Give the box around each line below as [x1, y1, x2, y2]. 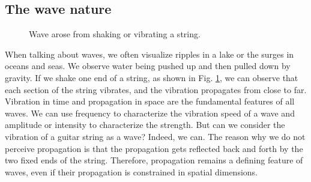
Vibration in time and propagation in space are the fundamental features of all [5, 95, 295, 108]
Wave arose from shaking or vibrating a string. [29, 28, 201, 40]
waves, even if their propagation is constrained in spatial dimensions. [5, 165, 258, 178]
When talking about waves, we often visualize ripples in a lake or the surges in [5, 47, 294, 60]
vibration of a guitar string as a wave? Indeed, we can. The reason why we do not [5, 130, 306, 142]
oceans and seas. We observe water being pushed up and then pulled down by [5, 59, 291, 72]
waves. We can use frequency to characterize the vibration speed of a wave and [5, 106, 295, 119]
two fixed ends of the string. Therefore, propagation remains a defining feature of [5, 154, 303, 166]
